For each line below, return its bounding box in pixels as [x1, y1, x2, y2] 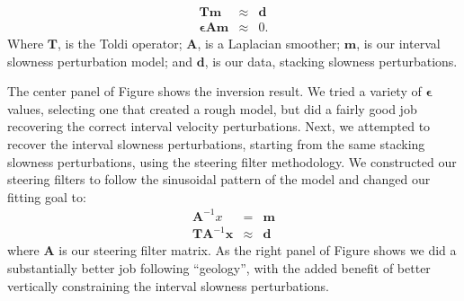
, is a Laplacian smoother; [197, 34, 341, 53]
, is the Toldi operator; [57, 34, 183, 53]
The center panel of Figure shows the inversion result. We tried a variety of [7, 82, 422, 101]
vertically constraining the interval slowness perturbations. [7, 276, 329, 295]
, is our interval [356, 34, 441, 53]
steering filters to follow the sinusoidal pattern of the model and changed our [7, 170, 431, 189]
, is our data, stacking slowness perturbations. [204, 51, 458, 70]
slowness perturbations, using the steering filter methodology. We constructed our [7, 152, 457, 171]
